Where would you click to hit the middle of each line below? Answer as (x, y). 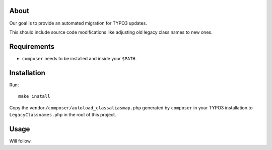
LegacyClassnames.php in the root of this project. (63, 114)
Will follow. (21, 141)
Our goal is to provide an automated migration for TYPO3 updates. (78, 23)
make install (34, 96)
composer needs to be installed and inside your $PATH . (79, 58)
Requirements (32, 46)
